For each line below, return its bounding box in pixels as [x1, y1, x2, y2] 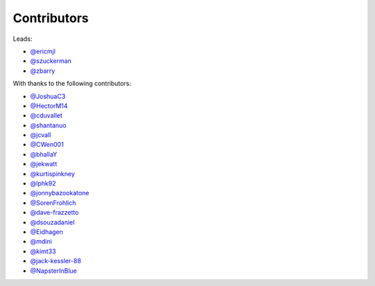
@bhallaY [30, 150, 58, 159]
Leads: [12, 35, 33, 43]
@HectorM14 [30, 101, 68, 110]
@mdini [30, 238, 52, 246]
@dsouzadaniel [30, 218, 75, 226]
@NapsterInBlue [30, 267, 78, 275]
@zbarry [30, 66, 56, 75]
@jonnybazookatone [30, 189, 90, 197]
